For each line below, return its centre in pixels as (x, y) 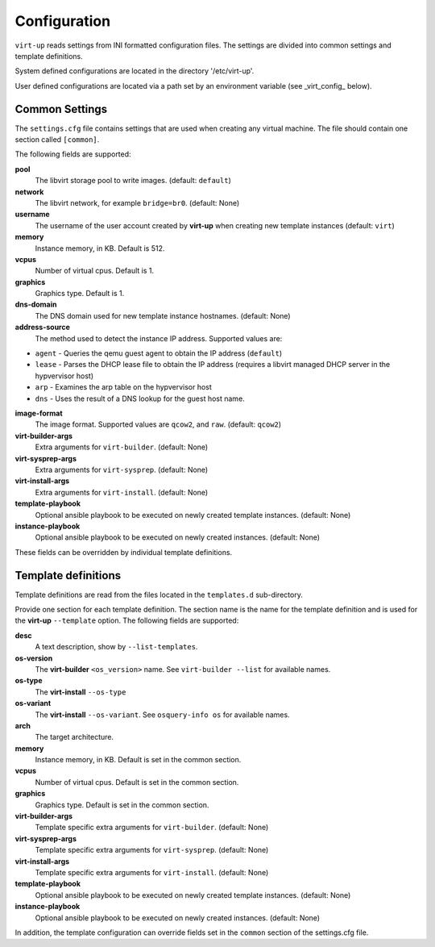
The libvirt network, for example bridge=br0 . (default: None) (137, 202)
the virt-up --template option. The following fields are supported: (127, 620)
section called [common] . (57, 140)
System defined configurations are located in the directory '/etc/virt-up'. (135, 71)
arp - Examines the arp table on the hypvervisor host (124, 387)
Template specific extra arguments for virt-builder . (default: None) (152, 828)
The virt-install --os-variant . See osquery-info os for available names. (162, 715)
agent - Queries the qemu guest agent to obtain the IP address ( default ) (159, 353)
